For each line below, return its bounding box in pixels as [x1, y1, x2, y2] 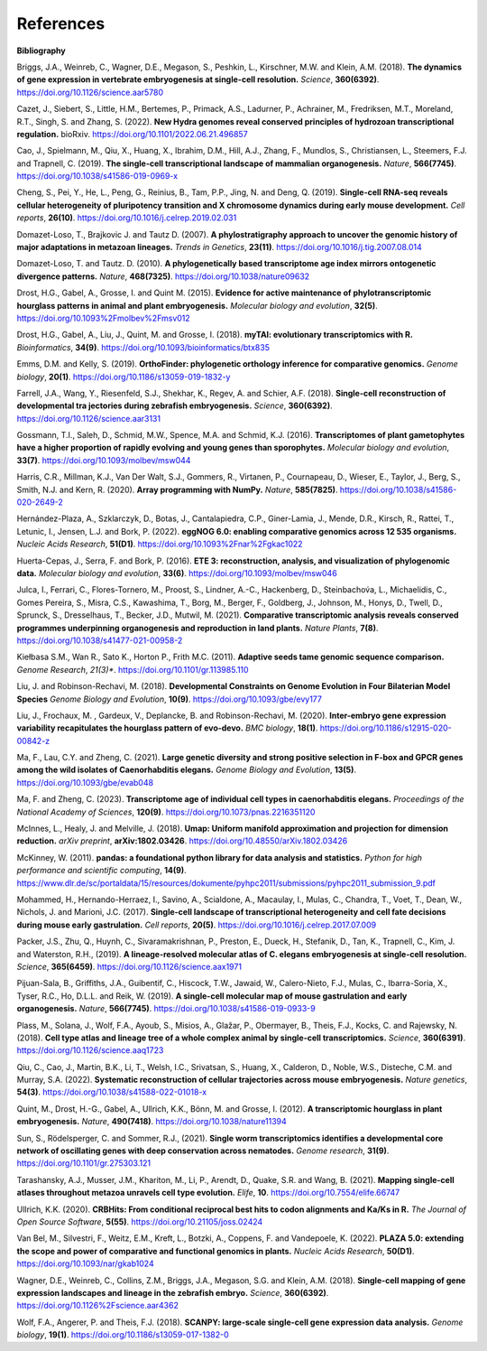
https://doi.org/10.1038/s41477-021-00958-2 [16, 635, 183, 646]
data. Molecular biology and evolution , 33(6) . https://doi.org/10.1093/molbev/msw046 [16, 568, 337, 578]
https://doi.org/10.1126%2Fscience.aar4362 [16, 1300, 179, 1311]
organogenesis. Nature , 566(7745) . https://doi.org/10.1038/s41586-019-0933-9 [16, 1003, 316, 1014]
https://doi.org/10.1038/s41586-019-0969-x [16, 171, 179, 182]
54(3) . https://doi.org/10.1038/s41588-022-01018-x [16, 1086, 207, 1097]
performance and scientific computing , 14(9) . [16, 865, 187, 876]
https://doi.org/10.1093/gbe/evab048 [16, 777, 153, 787]
